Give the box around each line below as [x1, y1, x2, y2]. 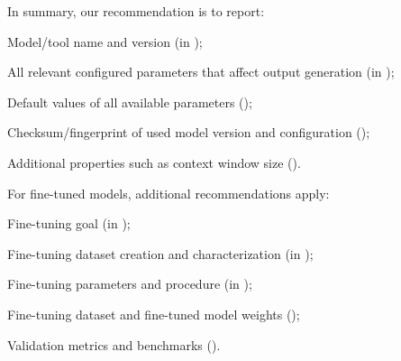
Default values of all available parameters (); [7, 92, 252, 111]
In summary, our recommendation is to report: [7, 2, 265, 20]
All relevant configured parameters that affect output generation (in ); [7, 62, 395, 81]
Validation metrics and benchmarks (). [7, 335, 221, 354]
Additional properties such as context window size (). [7, 153, 301, 171]
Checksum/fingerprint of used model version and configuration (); [7, 123, 370, 142]
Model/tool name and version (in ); [7, 32, 203, 51]
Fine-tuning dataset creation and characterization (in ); [7, 244, 314, 263]
